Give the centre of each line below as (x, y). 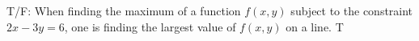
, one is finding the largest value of (150, 26)
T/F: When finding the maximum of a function (124, 10)
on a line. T (315, 26)
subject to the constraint (352, 10)
